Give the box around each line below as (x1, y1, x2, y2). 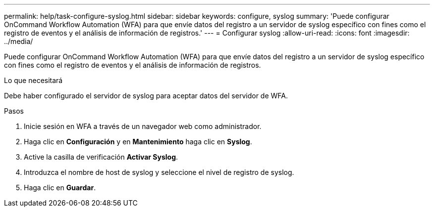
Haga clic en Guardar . (24, 183, 96, 192)
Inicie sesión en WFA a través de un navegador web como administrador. (24, 122, 262, 130)
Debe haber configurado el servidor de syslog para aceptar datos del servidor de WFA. (4, 91, 288, 100)
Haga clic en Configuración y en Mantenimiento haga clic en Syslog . (24, 137, 252, 146)
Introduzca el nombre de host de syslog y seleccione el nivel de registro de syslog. (24, 168, 294, 176)
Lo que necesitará (4, 76, 63, 84)
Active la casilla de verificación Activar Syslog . (24, 153, 178, 161)
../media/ (4, 37, 33, 45)
